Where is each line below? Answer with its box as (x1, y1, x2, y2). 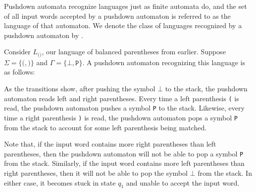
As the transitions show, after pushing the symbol (4, 83, 155, 94)
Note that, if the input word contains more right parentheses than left (4, 139, 216, 149)
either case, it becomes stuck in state (4, 177, 116, 188)
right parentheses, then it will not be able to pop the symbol (4, 168, 188, 178)
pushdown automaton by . (4, 30, 83, 40)
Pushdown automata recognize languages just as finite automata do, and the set (4, 1, 247, 11)
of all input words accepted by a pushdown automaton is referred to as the (4, 10, 231, 21)
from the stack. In (198, 168, 252, 178)
